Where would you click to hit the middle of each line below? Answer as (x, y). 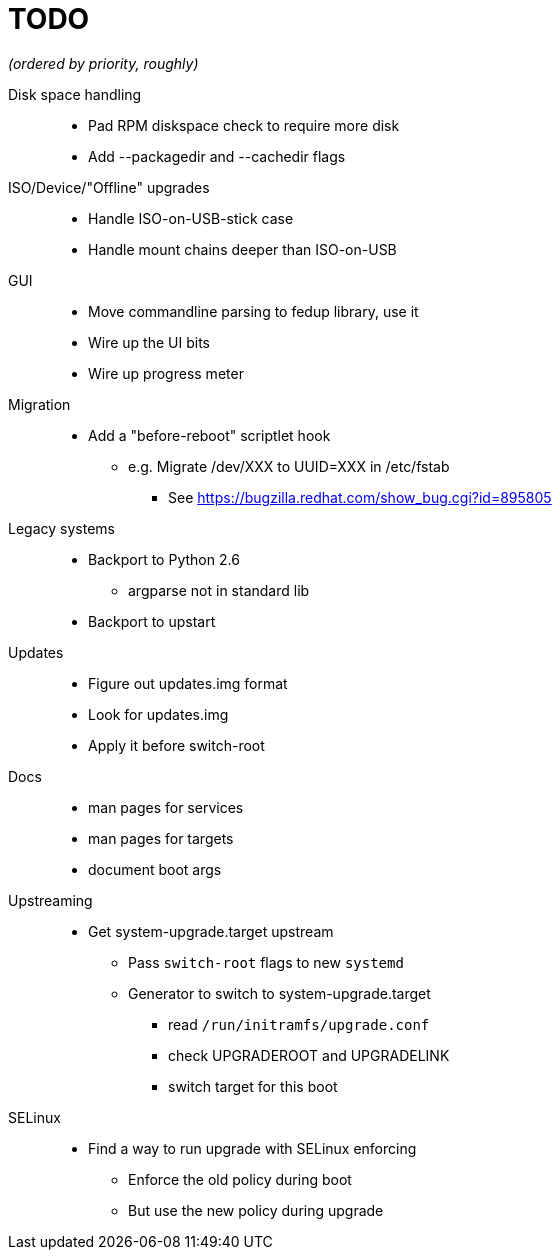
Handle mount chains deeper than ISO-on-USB (242, 249)
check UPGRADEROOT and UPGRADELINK (309, 1055)
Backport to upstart (152, 621)
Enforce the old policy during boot (240, 1179)
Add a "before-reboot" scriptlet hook (209, 435)
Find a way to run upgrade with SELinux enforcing (252, 1148)
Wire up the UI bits (149, 342)
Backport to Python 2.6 (164, 559)
